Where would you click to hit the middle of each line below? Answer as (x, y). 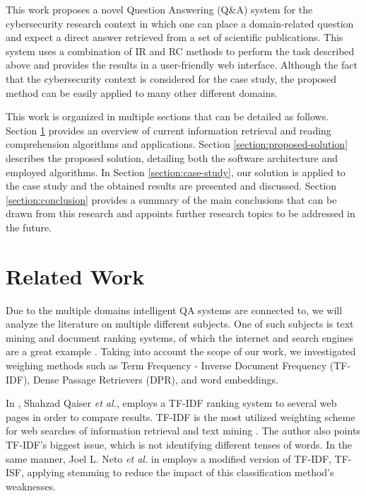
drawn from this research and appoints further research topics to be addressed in (181, 213)
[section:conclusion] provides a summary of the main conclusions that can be (171, 199)
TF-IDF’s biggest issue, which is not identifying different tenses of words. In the (179, 444)
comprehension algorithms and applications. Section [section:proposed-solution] (177, 144)
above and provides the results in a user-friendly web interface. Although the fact (182, 65)
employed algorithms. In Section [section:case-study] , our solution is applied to (176, 172)
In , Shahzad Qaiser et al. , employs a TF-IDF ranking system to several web (171, 403)
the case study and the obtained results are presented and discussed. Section (171, 186)
